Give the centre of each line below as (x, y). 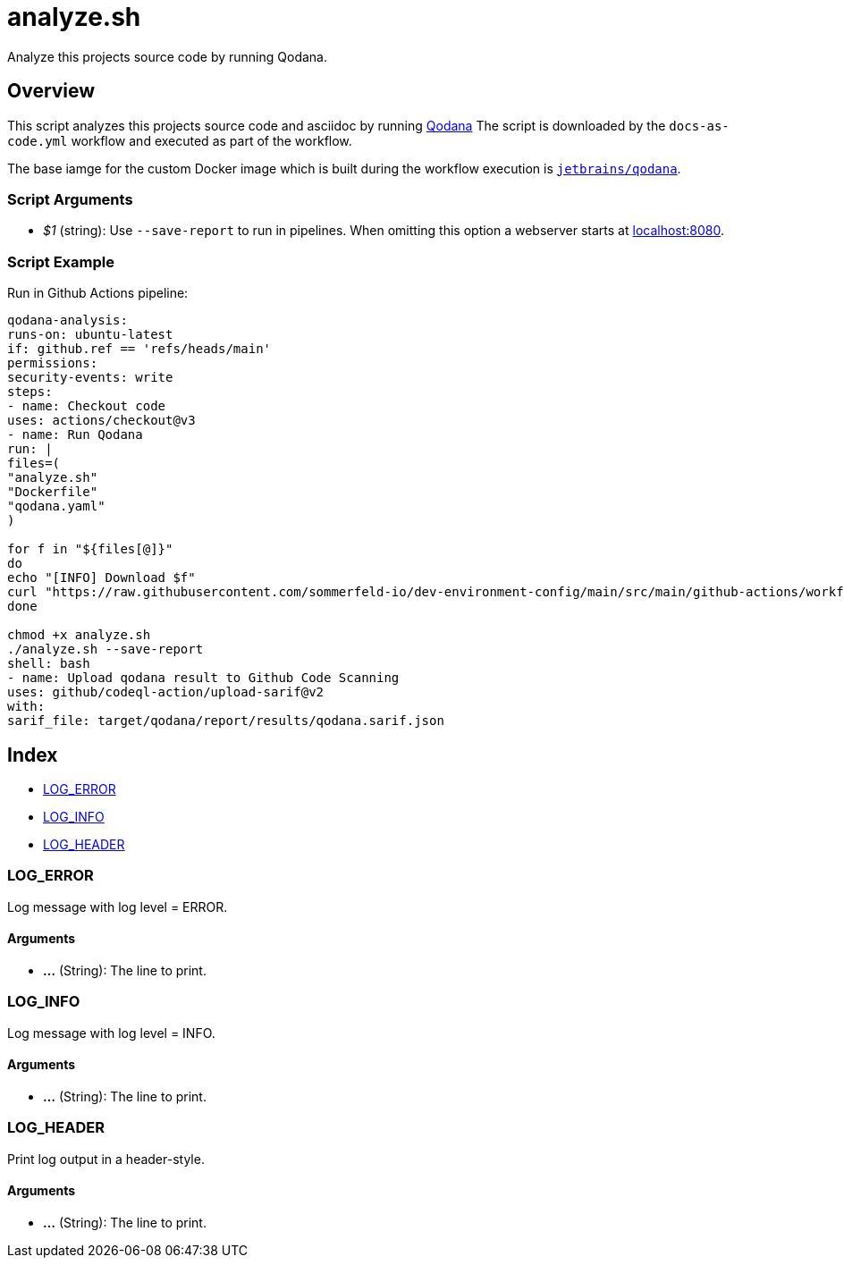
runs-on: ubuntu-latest (90, 335)
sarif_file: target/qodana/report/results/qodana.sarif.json (226, 721)
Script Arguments (70, 199)
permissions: (53, 363)
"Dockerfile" (53, 492)
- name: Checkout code (87, 406)
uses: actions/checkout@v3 (101, 421)
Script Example (61, 261)
